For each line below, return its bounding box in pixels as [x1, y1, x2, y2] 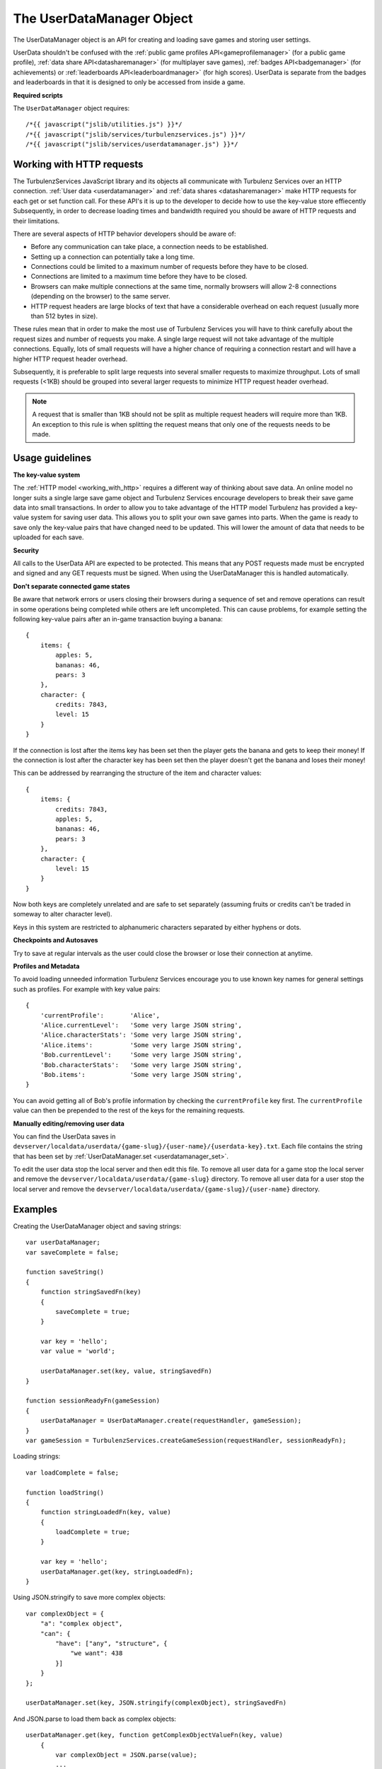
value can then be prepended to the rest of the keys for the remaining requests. [13, 1106, 245, 1114]
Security [13, 546, 39, 555]
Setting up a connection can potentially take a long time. [30, 252, 195, 261]
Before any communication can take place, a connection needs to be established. [30, 243, 269, 251]
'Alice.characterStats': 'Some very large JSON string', [40, 1031, 242, 1039]
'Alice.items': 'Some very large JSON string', [40, 1041, 242, 1049]
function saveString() [25, 1268, 105, 1277]
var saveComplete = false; [25, 1248, 120, 1256]
